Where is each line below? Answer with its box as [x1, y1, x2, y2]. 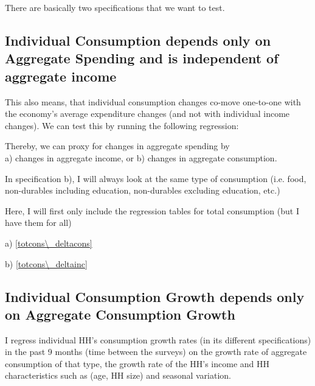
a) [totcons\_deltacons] [5, 236, 92, 249]
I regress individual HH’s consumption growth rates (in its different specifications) [5, 333, 311, 346]
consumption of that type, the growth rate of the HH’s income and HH [5, 357, 270, 370]
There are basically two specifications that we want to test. [5, 1, 225, 13]
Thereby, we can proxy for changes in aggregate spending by [5, 139, 230, 152]
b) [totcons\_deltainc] [5, 257, 88, 270]
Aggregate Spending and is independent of [5, 49, 279, 68]
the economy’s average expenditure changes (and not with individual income [5, 107, 290, 120]
